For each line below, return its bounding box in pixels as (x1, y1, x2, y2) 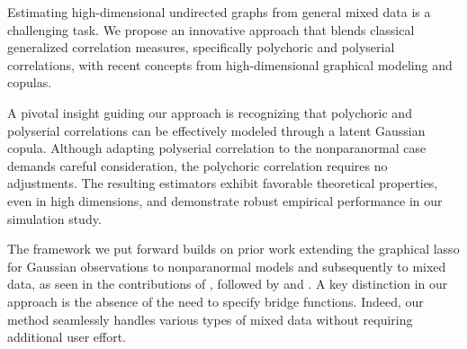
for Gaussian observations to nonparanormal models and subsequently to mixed (7, 256, 446, 275)
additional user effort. (7, 327, 127, 346)
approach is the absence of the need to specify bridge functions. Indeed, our (7, 291, 424, 310)
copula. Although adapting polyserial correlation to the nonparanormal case (7, 139, 427, 157)
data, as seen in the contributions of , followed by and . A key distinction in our (7, 274, 448, 293)
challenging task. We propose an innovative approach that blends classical (7, 20, 415, 39)
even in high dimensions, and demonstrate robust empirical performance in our (7, 191, 443, 210)
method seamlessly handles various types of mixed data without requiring (7, 309, 413, 328)
